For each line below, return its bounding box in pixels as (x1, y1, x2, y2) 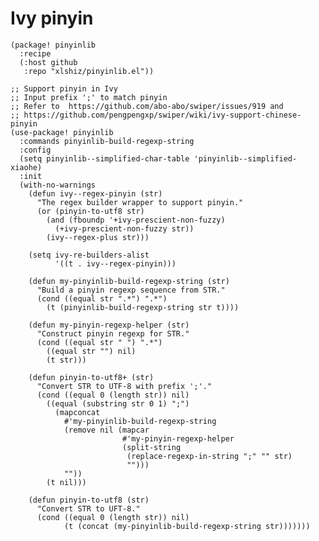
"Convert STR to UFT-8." (36, 503, 141, 514)
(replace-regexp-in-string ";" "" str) (126, 451, 293, 461)
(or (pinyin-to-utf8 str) (36, 206, 145, 216)
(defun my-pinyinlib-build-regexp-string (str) (28, 276, 230, 286)
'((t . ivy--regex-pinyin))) (54, 258, 177, 269)
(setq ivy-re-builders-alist (28, 250, 150, 260)
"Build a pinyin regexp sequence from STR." (36, 285, 226, 295)
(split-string (121, 442, 182, 452)
